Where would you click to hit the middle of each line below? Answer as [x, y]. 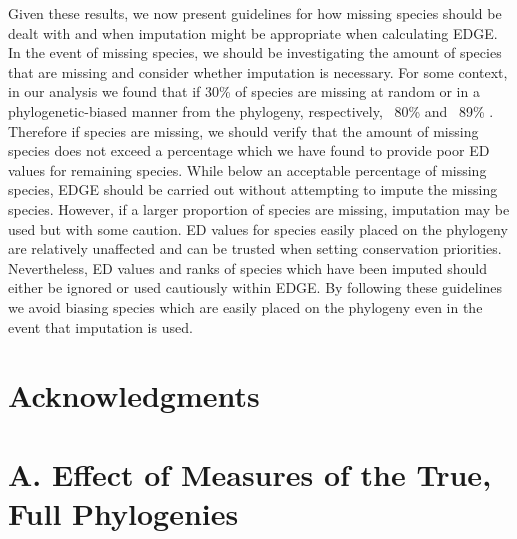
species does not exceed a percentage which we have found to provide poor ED [249, 150]
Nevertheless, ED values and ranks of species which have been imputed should [247, 267]
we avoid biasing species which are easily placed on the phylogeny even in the [245, 306]
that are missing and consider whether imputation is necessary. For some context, [258, 71]
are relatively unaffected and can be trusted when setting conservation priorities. [255, 248]
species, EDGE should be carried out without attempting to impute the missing [253, 189]
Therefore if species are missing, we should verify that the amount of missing [243, 130]
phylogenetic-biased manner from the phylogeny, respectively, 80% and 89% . [251, 110]
